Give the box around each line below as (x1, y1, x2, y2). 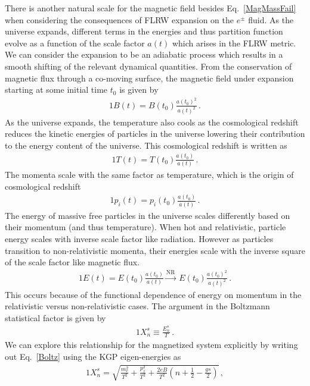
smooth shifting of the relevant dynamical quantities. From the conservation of (5, 59, 292, 72)
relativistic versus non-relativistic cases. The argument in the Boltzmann (5, 300, 270, 312)
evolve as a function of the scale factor (5, 36, 145, 49)
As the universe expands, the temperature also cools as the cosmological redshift (5, 115, 299, 128)
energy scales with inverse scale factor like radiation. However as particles (5, 233, 274, 244)
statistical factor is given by (5, 311, 106, 324)
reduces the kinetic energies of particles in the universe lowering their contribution (5, 127, 305, 140)
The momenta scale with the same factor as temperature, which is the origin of (5, 168, 294, 180)
